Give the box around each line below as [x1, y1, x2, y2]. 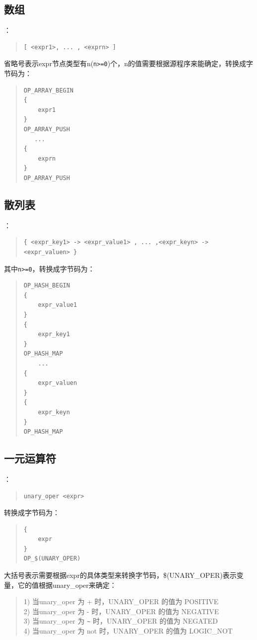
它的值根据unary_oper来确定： [17, 579, 117, 590]
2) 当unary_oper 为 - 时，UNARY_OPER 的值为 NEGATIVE [23, 606, 219, 616]
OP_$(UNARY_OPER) [23, 555, 81, 562]
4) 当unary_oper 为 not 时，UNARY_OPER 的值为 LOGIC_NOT [23, 626, 233, 636]
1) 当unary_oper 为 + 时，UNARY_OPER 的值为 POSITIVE [23, 596, 219, 607]
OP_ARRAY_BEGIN [23, 87, 74, 94]
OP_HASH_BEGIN [23, 282, 70, 289]
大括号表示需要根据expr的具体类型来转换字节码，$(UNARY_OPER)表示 [4, 570, 237, 580]
